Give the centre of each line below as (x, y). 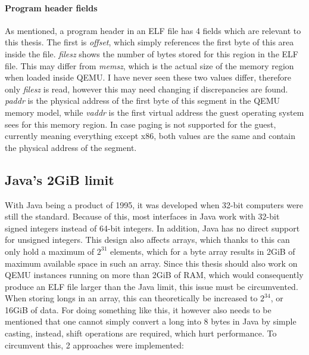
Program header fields (51, 7)
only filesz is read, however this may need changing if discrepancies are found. (146, 89)
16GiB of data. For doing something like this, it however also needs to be (138, 309)
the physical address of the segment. (71, 147)
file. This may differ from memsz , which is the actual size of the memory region (149, 65)
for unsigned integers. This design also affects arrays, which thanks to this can (147, 240)
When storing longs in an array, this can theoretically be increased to (131, 298)
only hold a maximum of (50, 251)
